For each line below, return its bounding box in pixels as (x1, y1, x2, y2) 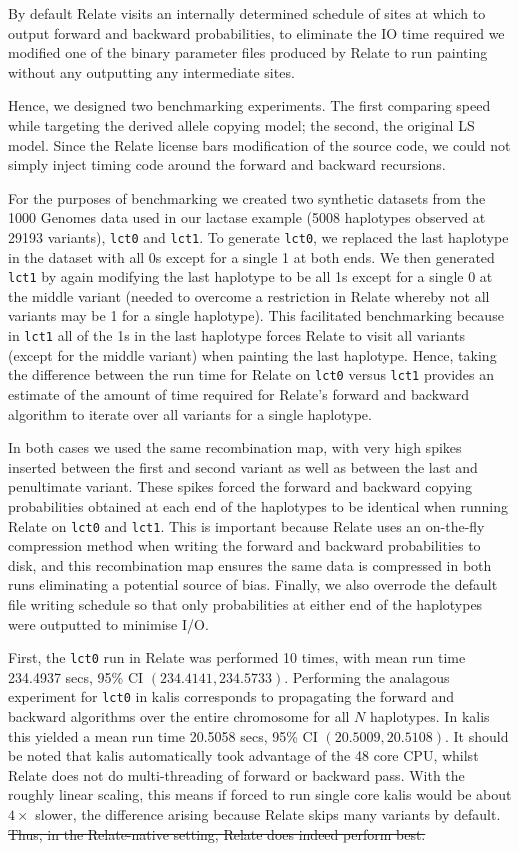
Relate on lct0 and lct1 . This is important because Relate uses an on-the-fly (8, 515, 485, 536)
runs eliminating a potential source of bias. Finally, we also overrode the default (8, 574, 498, 595)
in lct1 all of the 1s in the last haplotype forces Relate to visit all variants (8, 325, 466, 346)
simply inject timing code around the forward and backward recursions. (8, 154, 446, 175)
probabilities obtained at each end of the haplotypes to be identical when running (8, 495, 509, 516)
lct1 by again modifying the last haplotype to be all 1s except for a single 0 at (8, 266, 493, 287)
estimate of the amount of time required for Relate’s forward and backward (8, 383, 470, 404)
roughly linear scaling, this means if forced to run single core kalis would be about (8, 784, 512, 805)
